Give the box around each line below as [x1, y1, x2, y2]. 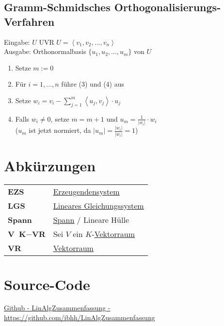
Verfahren [4, 14, 55, 29]
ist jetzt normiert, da [29, 125, 91, 135]
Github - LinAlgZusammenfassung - [4, 302, 111, 312]
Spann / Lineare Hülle [53, 214, 129, 225]
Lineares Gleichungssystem [53, 199, 144, 211]
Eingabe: [4, 36, 30, 47]
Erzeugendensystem [53, 185, 120, 197]
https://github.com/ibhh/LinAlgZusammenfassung [4, 312, 155, 322]
